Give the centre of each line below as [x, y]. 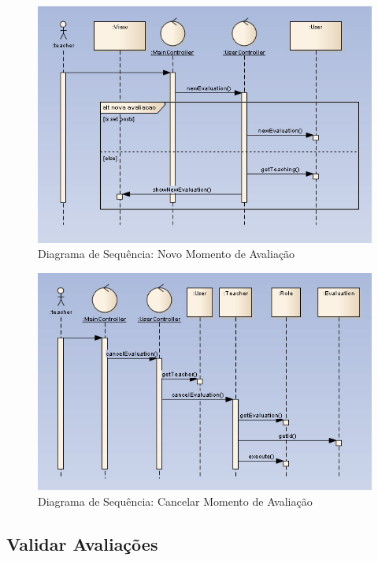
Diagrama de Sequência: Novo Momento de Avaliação [167, 254]
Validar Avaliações [82, 543]
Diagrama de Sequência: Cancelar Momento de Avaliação [175, 501]
